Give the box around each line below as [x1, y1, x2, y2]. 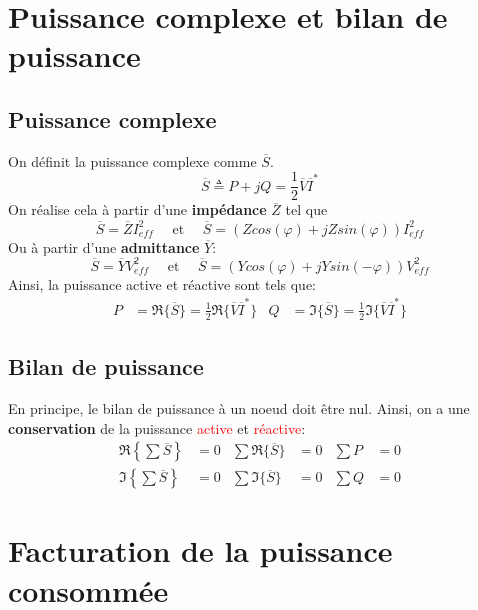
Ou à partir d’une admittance [8, 236, 200, 257]
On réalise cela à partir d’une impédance [8, 199, 267, 220]
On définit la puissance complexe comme [8, 150, 257, 171]
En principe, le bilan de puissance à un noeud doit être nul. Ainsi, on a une [8, 397, 470, 418]
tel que [285, 199, 328, 220]
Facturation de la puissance [8, 530, 393, 571]
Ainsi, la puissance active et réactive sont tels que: [8, 273, 316, 294]
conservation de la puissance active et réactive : [8, 417, 306, 438]
